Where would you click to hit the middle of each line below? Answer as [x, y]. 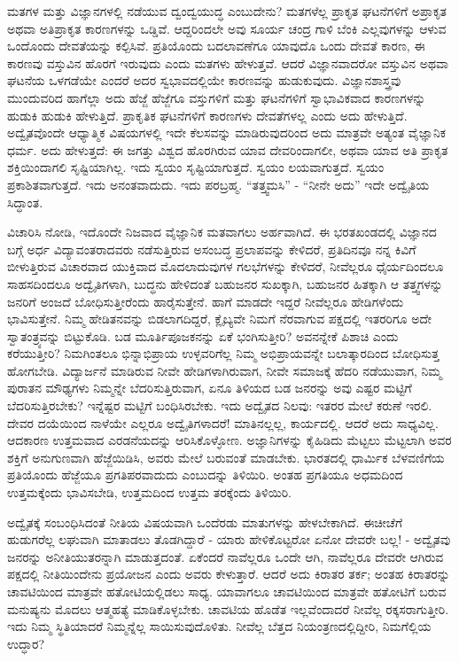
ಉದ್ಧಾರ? [26, 643]
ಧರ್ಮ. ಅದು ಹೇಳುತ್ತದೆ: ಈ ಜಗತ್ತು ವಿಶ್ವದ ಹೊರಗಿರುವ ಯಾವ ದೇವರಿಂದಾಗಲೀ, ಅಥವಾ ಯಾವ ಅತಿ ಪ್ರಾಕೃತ [228, 149]
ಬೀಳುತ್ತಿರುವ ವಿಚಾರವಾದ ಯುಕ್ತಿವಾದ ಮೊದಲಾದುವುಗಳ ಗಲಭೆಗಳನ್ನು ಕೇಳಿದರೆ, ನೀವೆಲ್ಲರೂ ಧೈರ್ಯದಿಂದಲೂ [226, 266]
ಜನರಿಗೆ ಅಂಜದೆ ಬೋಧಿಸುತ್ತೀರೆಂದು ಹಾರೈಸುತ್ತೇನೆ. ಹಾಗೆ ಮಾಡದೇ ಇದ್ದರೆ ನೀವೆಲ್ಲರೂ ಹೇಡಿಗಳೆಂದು [206, 301]
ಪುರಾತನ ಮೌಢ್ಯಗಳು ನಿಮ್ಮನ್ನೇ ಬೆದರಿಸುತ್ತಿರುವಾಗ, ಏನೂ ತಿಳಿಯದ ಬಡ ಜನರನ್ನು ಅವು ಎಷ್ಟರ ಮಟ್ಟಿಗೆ [210, 388]
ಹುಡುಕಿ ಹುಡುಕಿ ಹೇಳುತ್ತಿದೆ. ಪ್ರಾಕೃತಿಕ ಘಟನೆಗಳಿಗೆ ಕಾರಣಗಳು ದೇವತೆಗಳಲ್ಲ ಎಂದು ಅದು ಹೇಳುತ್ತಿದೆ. [207, 115]
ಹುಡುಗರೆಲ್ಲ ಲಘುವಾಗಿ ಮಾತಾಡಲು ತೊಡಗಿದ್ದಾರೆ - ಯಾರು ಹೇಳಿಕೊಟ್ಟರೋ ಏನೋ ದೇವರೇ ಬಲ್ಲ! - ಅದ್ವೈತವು [229, 539]
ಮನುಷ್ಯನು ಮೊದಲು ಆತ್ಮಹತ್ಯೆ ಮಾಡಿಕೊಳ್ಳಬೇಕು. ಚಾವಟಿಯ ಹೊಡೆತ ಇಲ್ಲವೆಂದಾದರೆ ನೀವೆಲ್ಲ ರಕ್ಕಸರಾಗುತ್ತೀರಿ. [228, 608]
